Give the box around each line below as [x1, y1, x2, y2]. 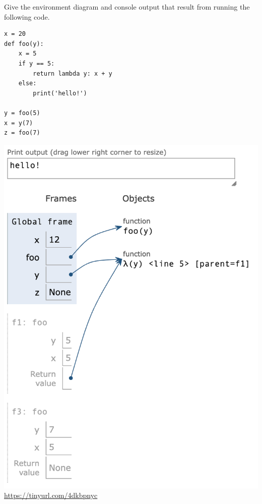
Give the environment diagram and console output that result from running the [4, 2, 250, 12]
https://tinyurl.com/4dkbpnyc [4, 490, 98, 500]
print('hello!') [33, 89, 87, 97]
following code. [4, 11, 50, 22]
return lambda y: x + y [33, 70, 112, 77]
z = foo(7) [4, 129, 40, 137]
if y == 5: [18, 60, 55, 67]
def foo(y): [4, 40, 44, 47]
